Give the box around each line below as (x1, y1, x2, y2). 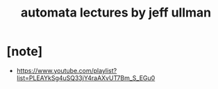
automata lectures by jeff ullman (20, 5, 212, 21)
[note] (6, 43, 43, 59)
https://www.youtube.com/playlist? (16, 66, 117, 75)
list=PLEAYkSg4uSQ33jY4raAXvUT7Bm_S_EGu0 (16, 74, 156, 82)
